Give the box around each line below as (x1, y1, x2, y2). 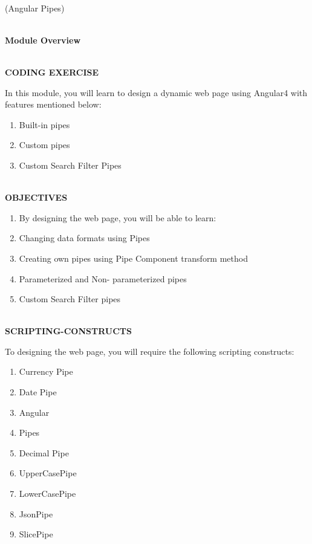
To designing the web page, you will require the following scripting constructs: (5, 345, 294, 357)
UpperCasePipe (19, 467, 77, 479)
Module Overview (5, 33, 81, 46)
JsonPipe (19, 507, 53, 520)
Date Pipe (19, 386, 57, 398)
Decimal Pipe (19, 446, 69, 459)
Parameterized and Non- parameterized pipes (19, 272, 187, 285)
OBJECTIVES (5, 191, 68, 204)
